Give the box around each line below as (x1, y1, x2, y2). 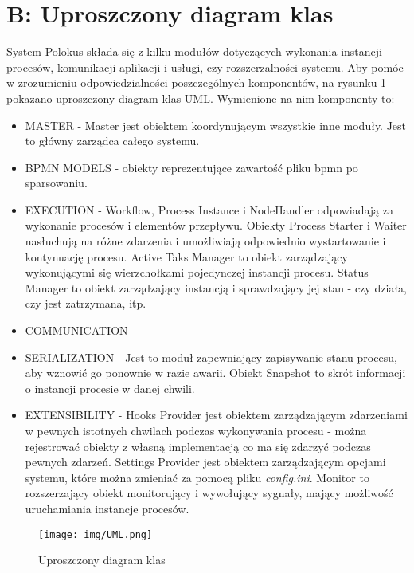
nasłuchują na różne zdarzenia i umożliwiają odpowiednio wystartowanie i (25, 233, 386, 249)
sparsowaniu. (25, 175, 88, 191)
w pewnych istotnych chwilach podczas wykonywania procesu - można (25, 422, 367, 438)
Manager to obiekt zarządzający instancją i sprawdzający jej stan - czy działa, (25, 279, 407, 296)
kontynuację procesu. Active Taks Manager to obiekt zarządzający (25, 248, 348, 265)
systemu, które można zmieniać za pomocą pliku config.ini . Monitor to (25, 469, 369, 485)
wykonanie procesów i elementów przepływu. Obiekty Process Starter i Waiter (25, 217, 407, 234)
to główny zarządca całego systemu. (25, 132, 200, 149)
